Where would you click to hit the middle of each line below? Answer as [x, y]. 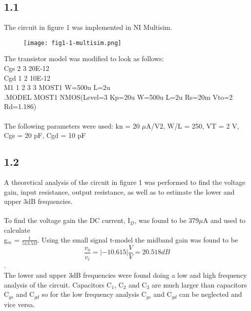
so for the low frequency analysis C [94, 294]
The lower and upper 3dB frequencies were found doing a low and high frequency [125, 275]
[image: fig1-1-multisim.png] [73, 43]
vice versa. [20, 304]
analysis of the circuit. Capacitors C [58, 284]
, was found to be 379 [167, 220]
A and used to [224, 220]
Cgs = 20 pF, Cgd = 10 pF [45, 135]
